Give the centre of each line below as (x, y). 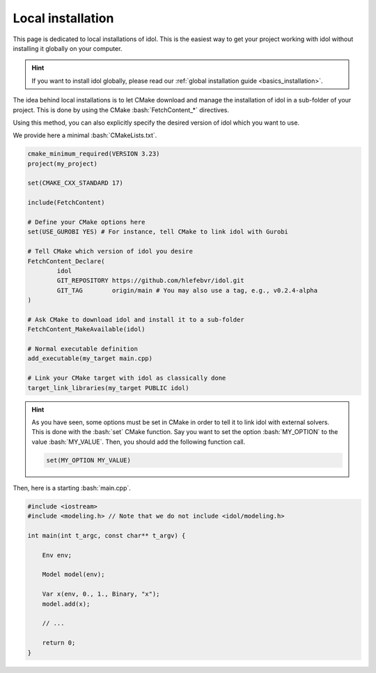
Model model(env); (73, 574)
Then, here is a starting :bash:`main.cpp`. (72, 488)
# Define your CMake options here (86, 222)
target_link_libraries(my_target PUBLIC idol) (108, 388)
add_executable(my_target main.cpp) (90, 358)
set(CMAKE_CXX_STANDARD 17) (75, 183)
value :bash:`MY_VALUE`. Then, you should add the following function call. (139, 442)
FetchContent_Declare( (66, 261)
